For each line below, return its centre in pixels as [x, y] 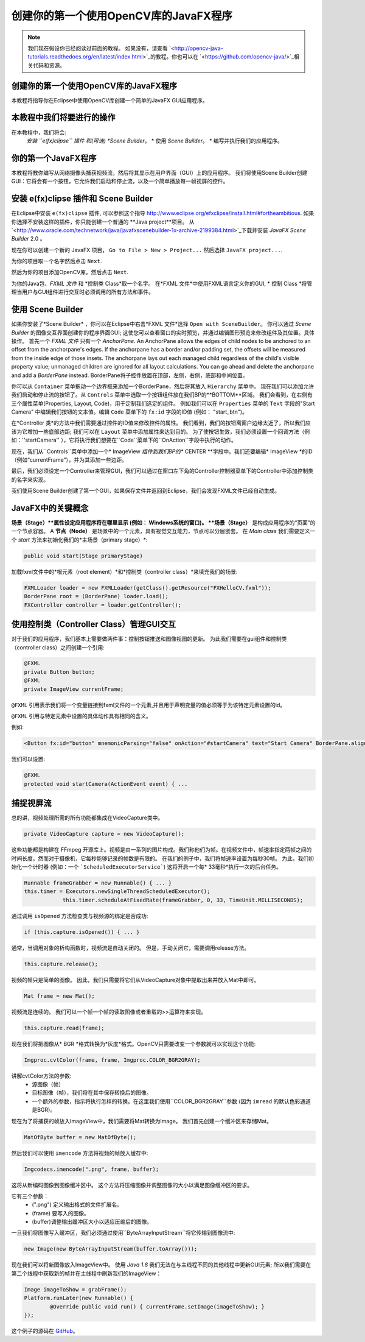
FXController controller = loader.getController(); [103, 605]
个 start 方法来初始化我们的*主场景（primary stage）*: [79, 540]
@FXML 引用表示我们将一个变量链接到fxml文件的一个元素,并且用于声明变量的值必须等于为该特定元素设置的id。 [148, 705]
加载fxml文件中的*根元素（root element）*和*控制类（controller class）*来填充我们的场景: [124, 571]
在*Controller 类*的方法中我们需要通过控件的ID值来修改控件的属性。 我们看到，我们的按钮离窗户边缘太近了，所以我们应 [161, 423]
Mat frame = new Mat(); [60, 996]
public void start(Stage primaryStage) [83, 556]
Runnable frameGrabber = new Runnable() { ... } [98, 883]
